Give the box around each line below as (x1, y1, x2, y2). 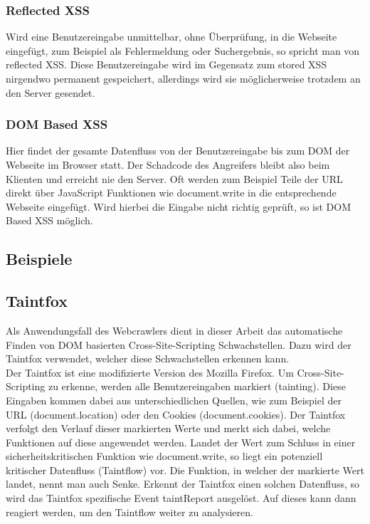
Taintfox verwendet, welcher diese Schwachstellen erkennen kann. (6, 351, 290, 366)
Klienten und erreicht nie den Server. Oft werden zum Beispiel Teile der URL (6, 171, 343, 186)
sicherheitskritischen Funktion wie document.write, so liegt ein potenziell (6, 449, 323, 463)
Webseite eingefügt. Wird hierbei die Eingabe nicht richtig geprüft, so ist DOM (6, 199, 351, 214)
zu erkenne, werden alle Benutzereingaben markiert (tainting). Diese (48, 379, 346, 394)
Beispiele (6, 248, 73, 270)
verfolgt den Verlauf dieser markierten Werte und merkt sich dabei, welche (6, 421, 331, 436)
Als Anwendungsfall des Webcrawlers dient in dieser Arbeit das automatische (6, 323, 343, 337)
